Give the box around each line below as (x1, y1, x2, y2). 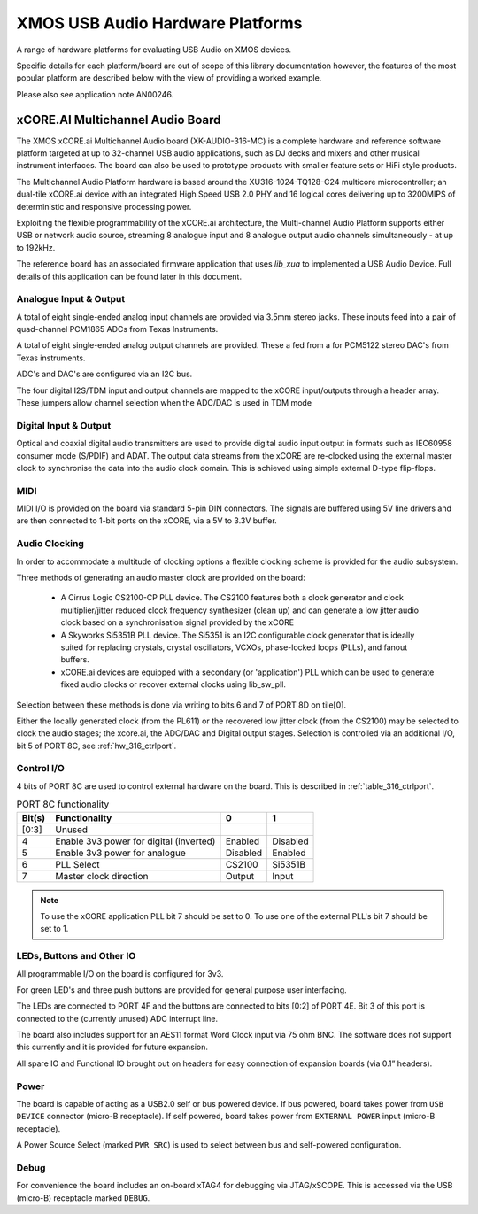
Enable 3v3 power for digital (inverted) (55, 835, 216, 847)
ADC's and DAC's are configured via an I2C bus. (16, 368, 193, 380)
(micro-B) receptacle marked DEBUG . (16, 1192, 150, 1203)
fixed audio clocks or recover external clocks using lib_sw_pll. (60, 679, 287, 690)
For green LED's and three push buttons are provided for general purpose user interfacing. (16, 984, 347, 995)
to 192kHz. (16, 242, 56, 252)
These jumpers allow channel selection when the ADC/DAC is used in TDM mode (16, 398, 312, 408)
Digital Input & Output (16, 419, 112, 431)
